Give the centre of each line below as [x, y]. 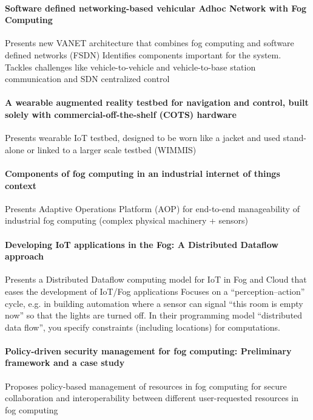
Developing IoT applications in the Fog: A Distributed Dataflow [142, 244]
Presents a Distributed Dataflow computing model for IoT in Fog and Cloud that [156, 279]
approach [24, 256]
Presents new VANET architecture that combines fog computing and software [150, 43]
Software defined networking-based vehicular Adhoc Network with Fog [156, 8]
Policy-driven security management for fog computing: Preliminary [148, 350]
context [21, 185]
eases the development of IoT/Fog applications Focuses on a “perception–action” [155, 291]
